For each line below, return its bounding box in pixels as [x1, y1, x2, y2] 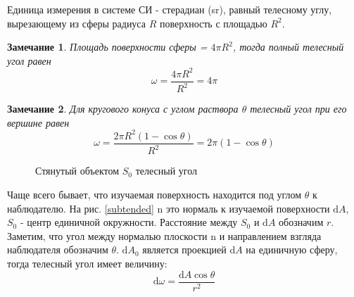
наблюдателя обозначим [7, 242, 108, 257]
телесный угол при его [250, 101, 347, 116]
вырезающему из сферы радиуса [7, 15, 146, 30]
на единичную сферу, [246, 242, 338, 257]
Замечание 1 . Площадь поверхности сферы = [7, 39, 208, 54]
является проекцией [142, 242, 227, 257]
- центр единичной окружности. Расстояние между [20, 215, 238, 229]
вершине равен [7, 115, 70, 129]
